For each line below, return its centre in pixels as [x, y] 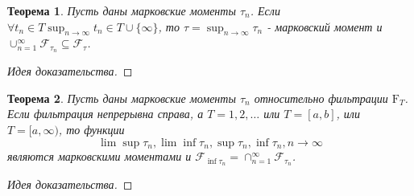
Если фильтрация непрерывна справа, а [106, 114]
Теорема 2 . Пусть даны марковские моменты [122, 98]
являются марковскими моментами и [99, 156]
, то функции [91, 130]
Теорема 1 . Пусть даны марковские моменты [122, 10]
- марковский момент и [325, 26]
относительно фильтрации [321, 98]
